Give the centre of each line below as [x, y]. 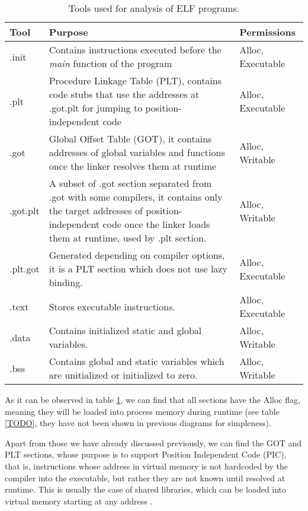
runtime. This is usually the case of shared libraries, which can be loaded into [146, 489]
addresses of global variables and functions [137, 152]
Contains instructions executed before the [135, 50]
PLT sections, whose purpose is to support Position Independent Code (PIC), [146, 454]
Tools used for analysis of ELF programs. [154, 8]
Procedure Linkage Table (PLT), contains [135, 80]
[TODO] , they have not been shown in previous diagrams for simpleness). [138, 423]
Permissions [268, 32]
